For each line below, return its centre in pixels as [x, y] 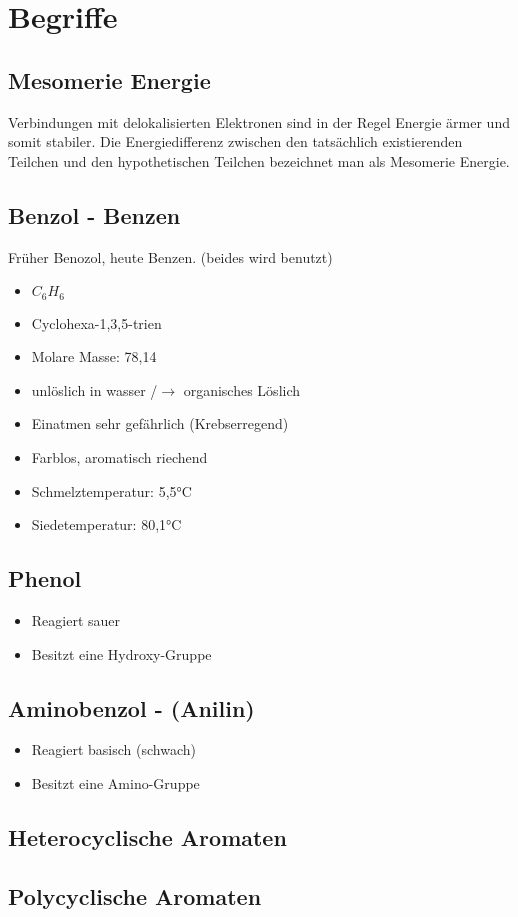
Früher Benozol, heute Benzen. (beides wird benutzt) [170, 256]
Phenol [45, 578]
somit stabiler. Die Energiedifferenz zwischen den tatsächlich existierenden [235, 141]
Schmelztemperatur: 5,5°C [111, 490]
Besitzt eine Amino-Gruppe [115, 782]
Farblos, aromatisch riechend [119, 456]
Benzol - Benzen [94, 214]
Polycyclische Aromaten [135, 895]
